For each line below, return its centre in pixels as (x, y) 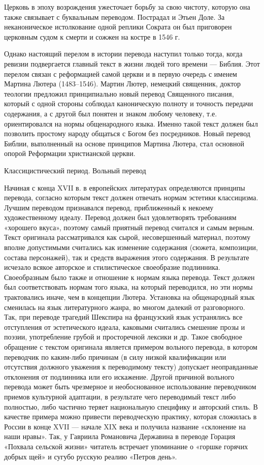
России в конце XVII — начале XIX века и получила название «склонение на (125, 426)
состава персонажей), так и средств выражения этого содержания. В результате (127, 257)
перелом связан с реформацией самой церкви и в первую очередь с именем (121, 73)
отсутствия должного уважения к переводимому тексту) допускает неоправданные (131, 367)
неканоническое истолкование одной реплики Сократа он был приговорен (118, 27)
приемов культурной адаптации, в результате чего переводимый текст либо (120, 396)
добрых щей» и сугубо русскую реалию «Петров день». (91, 456)
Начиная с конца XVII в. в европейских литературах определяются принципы (125, 187)
